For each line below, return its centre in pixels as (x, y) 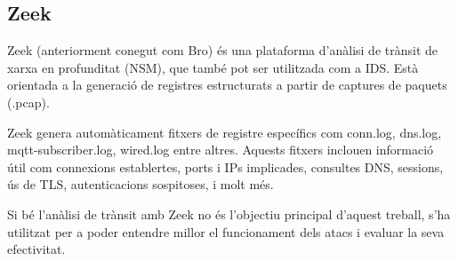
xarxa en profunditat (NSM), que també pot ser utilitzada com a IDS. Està (213, 67)
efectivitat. (36, 249)
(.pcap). (28, 102)
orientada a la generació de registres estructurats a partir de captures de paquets (227, 85)
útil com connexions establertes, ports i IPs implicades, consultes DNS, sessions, (225, 166)
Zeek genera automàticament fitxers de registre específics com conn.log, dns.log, (225, 132)
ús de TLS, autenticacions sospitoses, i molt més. (141, 184)
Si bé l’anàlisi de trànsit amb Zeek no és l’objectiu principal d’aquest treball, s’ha (229, 214)
